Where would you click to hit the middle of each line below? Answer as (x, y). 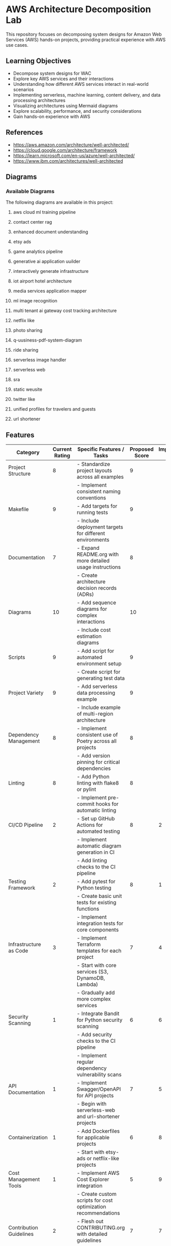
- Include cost (94, 630)
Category (28, 452)
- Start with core (96, 965)
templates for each (99, 951)
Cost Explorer (93, 1179)
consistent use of (97, 735)
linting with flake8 (98, 783)
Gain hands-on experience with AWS (52, 116)
